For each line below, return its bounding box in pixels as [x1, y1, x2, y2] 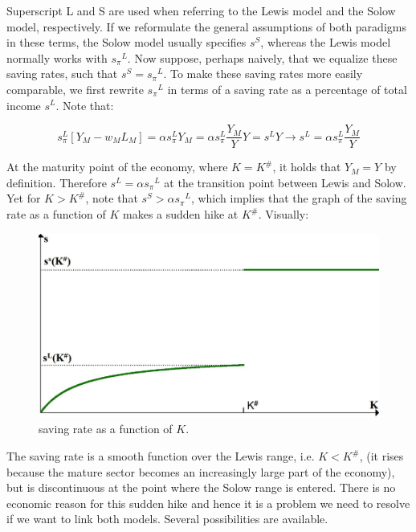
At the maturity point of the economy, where [6, 158, 228, 175]
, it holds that [272, 158, 341, 175]
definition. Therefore [6, 174, 107, 190]
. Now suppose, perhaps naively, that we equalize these [127, 49, 398, 66]
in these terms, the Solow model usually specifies [6, 34, 247, 51]
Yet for [6, 190, 41, 207]
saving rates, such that [6, 65, 118, 82]
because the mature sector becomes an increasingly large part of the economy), [6, 463, 395, 480]
